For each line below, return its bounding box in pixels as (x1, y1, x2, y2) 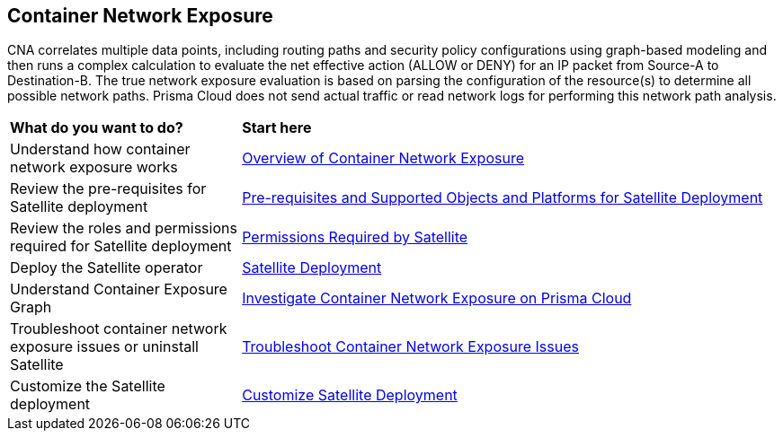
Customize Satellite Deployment (242, 386, 458, 405)
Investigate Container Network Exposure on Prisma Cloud (242, 289, 632, 308)
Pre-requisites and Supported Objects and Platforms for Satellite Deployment (242, 188, 763, 207)
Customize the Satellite (10, 377, 165, 396)
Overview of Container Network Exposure (242, 149, 524, 168)
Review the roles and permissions (10, 219, 237, 238)
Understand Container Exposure (10, 280, 227, 299)
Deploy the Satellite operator (10, 258, 203, 277)
